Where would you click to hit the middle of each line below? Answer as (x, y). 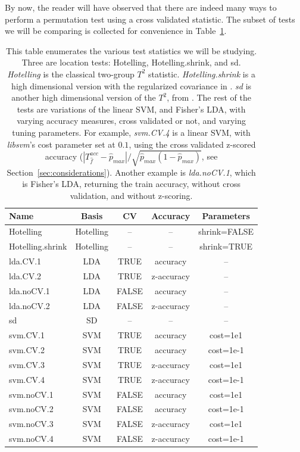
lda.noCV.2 (29, 305)
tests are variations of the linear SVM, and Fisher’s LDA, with (131, 109)
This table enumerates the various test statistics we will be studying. (132, 50)
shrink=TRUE (226, 246)
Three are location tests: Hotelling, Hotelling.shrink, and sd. (131, 62)
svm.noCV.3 (31, 424)
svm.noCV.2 (31, 409)
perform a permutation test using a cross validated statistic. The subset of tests (150, 19)
